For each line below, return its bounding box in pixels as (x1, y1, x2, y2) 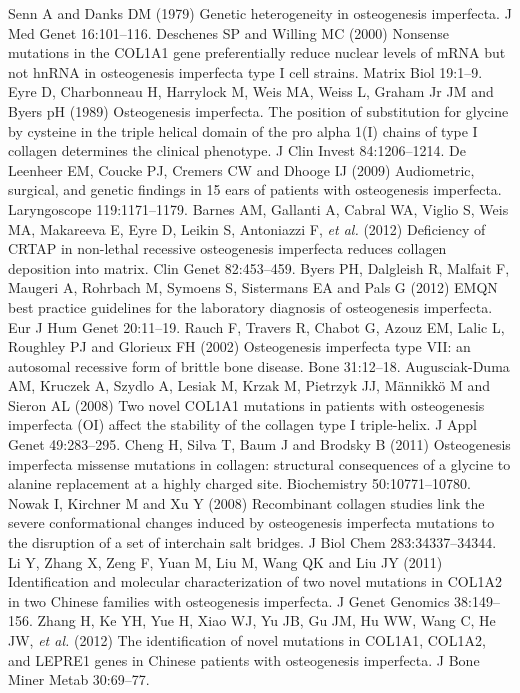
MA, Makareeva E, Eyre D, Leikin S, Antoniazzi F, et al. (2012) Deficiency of (8, 218, 486, 239)
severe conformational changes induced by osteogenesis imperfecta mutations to (8, 512, 495, 533)
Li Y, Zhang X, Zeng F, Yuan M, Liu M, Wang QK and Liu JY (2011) (8, 551, 443, 572)
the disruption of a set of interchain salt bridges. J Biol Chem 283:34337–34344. (8, 532, 497, 553)
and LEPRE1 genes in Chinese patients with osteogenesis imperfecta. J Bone (8, 649, 480, 670)
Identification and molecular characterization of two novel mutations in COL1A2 (8, 571, 502, 592)
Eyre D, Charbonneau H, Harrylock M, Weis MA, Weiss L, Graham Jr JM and (8, 81, 494, 102)
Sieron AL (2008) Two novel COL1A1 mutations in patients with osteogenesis (8, 394, 485, 415)
